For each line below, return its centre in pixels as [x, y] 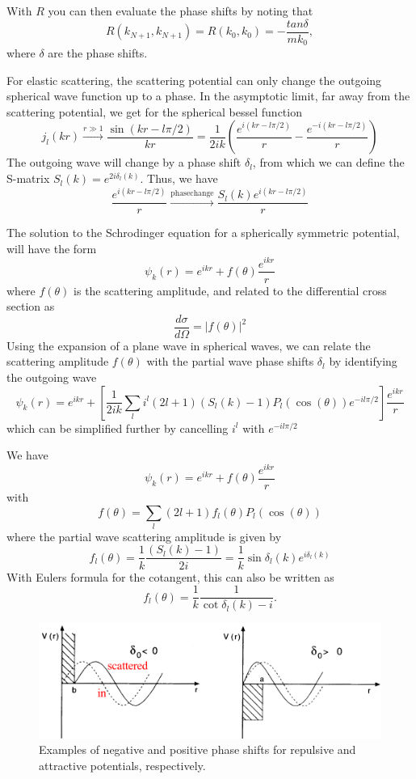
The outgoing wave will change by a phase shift [124, 162]
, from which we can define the [328, 162]
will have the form [52, 248]
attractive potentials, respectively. [122, 765]
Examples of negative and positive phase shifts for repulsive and [197, 749]
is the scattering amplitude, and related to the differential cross [230, 290]
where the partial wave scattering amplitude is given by [144, 536]
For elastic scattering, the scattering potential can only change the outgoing [194, 80]
